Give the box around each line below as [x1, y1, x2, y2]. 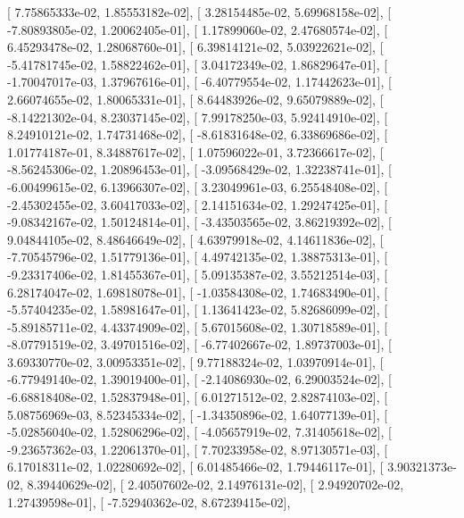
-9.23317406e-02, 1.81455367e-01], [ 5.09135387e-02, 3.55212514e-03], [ [7, 264, 388, 283]
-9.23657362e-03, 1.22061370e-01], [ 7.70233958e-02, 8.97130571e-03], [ [7, 439, 388, 458]
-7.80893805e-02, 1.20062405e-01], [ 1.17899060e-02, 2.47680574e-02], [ [7, 20, 388, 38]
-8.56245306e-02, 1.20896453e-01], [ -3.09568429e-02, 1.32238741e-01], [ [7, 160, 392, 179]
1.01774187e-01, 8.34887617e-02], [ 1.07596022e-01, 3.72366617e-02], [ [7, 142, 384, 161]
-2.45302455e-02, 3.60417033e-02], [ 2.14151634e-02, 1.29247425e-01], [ [7, 195, 388, 213]
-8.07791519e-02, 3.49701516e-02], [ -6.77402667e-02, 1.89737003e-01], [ [7, 335, 392, 354]
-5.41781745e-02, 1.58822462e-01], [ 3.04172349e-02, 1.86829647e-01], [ [7, 54, 388, 73]
